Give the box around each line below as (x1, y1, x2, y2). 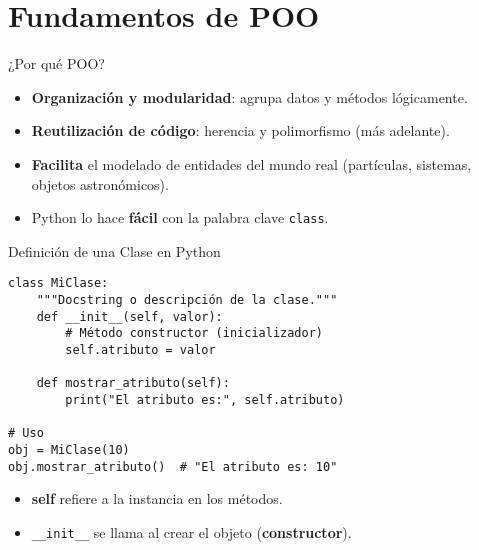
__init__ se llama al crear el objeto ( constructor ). (31, 521, 352, 542)
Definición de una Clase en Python (8, 240, 221, 261)
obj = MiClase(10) (8, 442, 130, 457)
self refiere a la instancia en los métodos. (31, 488, 283, 509)
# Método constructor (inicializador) (65, 326, 323, 341)
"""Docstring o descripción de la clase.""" (36, 293, 338, 307)
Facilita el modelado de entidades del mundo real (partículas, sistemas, (31, 153, 472, 174)
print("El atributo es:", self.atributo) (65, 392, 345, 407)
